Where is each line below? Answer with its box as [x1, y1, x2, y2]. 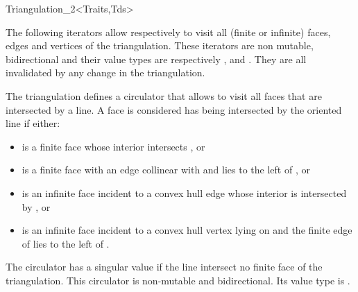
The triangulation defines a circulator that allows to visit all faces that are [6, 88, 322, 103]
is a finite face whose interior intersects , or [22, 139, 205, 153]
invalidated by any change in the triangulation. [6, 65, 205, 80]
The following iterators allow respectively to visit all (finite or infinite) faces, [6, 24, 331, 39]
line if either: [6, 116, 60, 130]
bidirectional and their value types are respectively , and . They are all [6, 51, 307, 66]
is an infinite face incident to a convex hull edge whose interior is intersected [22, 185, 347, 200]
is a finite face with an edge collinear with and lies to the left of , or [22, 162, 310, 177]
